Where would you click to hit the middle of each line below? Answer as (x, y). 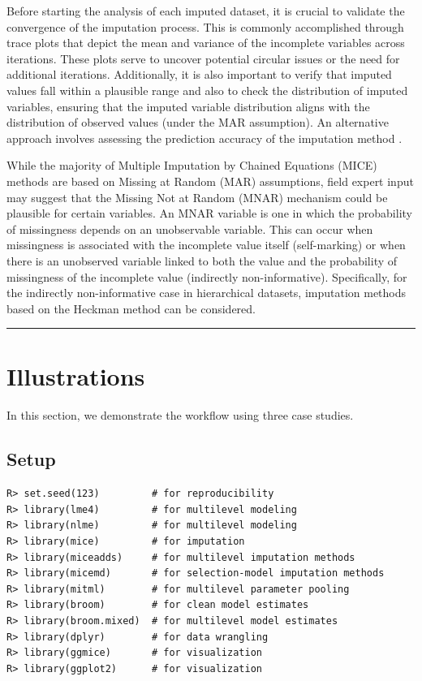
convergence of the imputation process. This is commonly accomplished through (205, 26)
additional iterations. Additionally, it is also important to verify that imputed (199, 74)
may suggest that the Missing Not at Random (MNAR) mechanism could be (197, 197)
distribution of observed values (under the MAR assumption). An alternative (198, 122)
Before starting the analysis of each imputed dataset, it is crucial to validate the (206, 11)
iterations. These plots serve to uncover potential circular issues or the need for (203, 58)
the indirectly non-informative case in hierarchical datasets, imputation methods (207, 293)
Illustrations (76, 376)
